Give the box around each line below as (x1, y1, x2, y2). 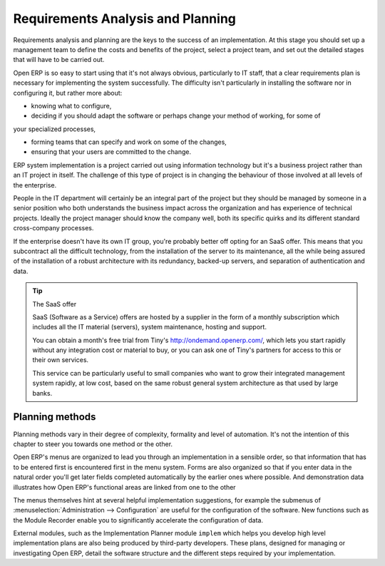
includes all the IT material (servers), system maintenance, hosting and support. (32, 323, 267, 331)
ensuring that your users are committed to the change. (31, 148, 192, 156)
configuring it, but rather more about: (13, 88, 123, 97)
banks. (32, 389, 53, 397)
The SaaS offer (32, 299, 77, 308)
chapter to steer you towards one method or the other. (13, 439, 173, 448)
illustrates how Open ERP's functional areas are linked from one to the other (13, 483, 236, 491)
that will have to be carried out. (13, 56, 105, 64)
